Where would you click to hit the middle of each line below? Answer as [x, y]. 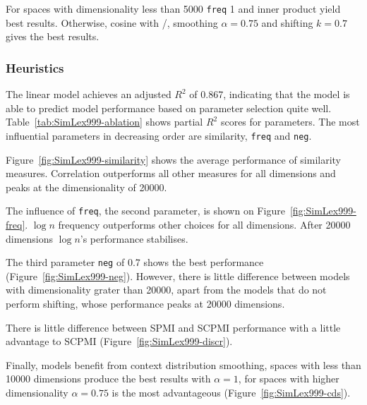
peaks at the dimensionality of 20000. [86, 187]
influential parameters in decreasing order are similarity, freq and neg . [159, 135]
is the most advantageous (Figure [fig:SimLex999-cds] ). [231, 392]
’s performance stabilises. [134, 238]
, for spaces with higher [289, 379]
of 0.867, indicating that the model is [270, 94]
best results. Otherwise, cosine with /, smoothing [112, 22]
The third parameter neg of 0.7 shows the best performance [135, 262]
